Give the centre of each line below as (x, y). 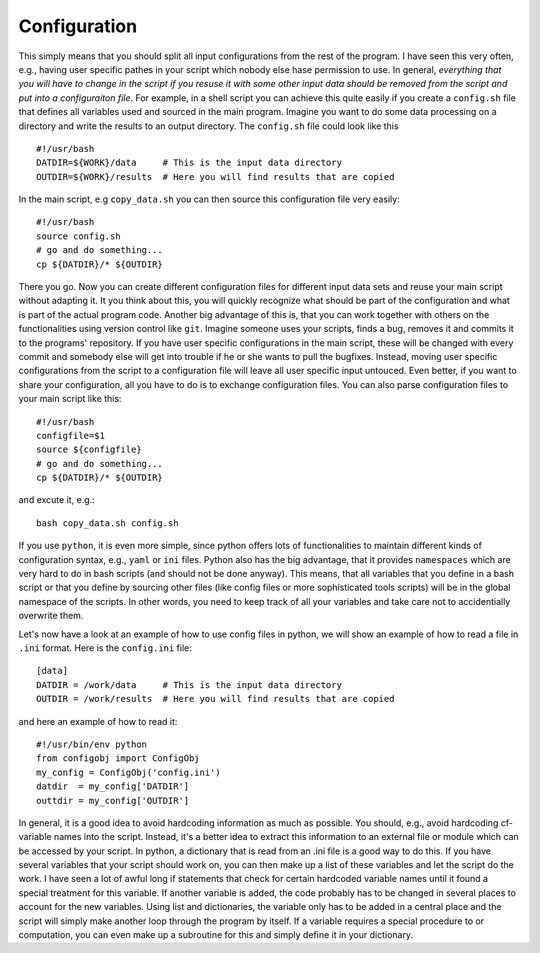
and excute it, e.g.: (56, 500)
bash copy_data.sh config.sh (107, 523)
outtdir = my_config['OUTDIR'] (113, 800)
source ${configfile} (89, 449)
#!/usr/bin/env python (92, 744)
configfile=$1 (70, 435)
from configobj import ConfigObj (118, 758)
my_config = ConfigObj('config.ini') (129, 772)
